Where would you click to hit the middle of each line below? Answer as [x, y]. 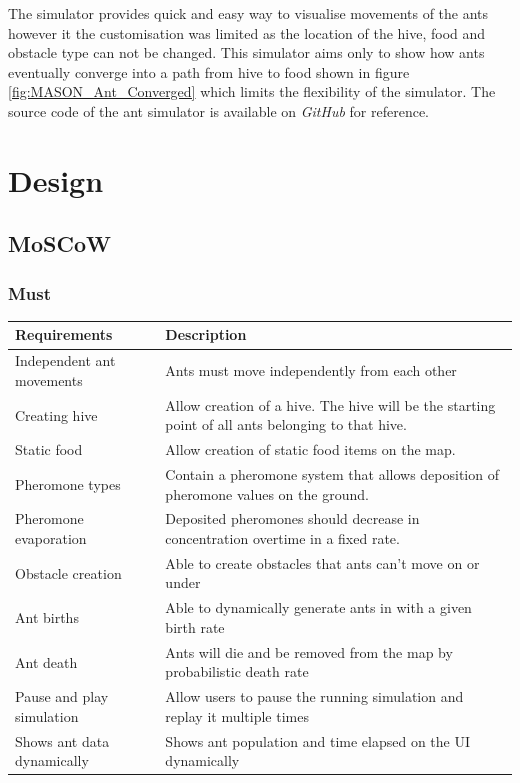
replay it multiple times [237, 715]
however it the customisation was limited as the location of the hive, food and [247, 32]
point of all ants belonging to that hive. [286, 424]
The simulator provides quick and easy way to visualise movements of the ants [248, 13]
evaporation [51, 538]
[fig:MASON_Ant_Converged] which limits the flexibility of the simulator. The [252, 91]
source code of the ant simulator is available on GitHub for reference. [219, 110]
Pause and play [62, 696]
